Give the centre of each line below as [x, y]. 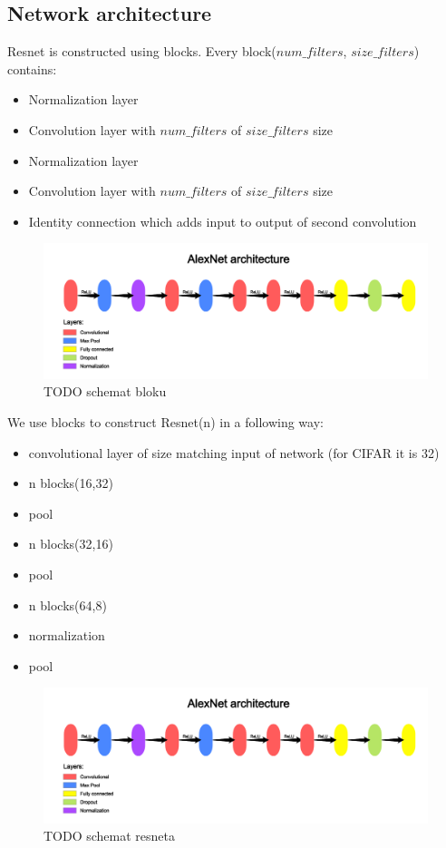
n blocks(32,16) [71, 544]
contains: [32, 68]
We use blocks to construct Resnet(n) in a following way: [165, 422]
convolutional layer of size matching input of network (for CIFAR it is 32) [234, 452]
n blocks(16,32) [71, 483]
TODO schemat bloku [105, 391]
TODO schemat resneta [110, 836]
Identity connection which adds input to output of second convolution [223, 221]
